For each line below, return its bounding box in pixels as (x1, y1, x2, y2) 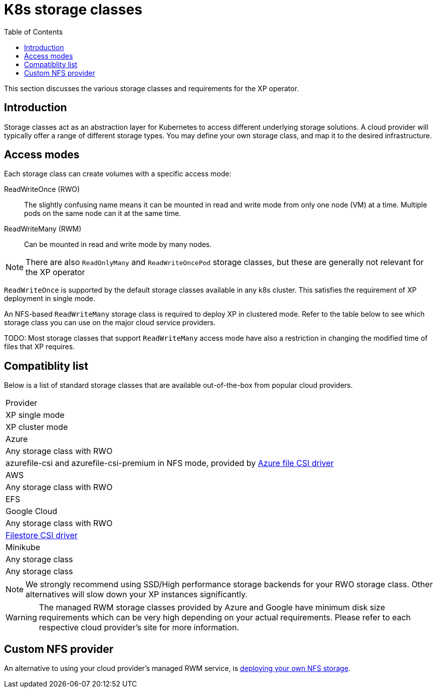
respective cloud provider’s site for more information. (39, 622, 239, 633)
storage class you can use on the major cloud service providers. (4, 318, 216, 327)
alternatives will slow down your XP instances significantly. (26, 589, 248, 600)
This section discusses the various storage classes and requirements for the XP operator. (4, 84, 299, 93)
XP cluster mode (6, 422, 68, 432)
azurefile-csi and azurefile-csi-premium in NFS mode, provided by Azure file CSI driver (6, 458, 334, 469)
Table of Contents (4, 27, 63, 36)
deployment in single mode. (4, 294, 96, 303)
